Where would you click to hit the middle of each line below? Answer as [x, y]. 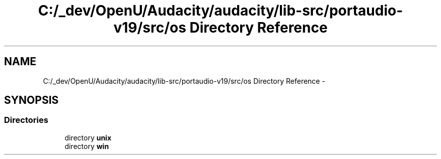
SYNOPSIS [31, 100]
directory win [87, 146]
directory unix [88, 137]
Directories [26, 120]
